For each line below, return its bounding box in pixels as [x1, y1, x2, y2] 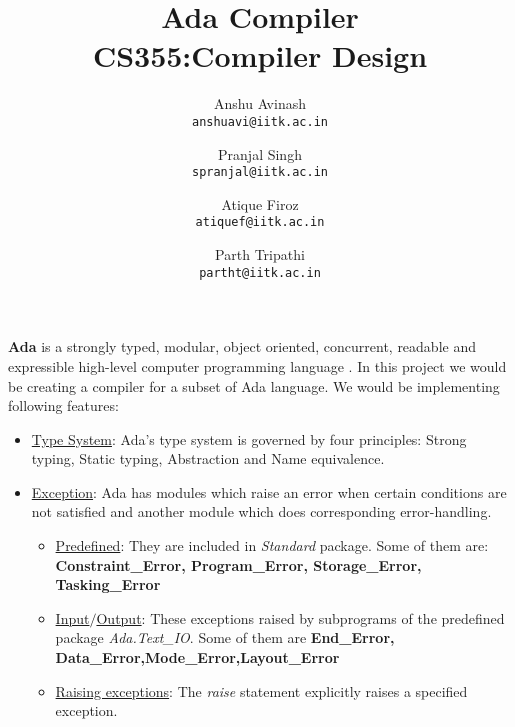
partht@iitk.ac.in [199, 265, 321, 280]
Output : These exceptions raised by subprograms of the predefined [96, 607, 505, 628]
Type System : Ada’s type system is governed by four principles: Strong [31, 428, 467, 449]
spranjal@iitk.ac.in [191, 165, 329, 180]
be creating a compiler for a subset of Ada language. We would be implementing [8, 375, 500, 396]
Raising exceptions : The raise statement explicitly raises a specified [55, 680, 468, 701]
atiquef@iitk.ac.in [195, 215, 325, 230]
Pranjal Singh [218, 143, 302, 164]
